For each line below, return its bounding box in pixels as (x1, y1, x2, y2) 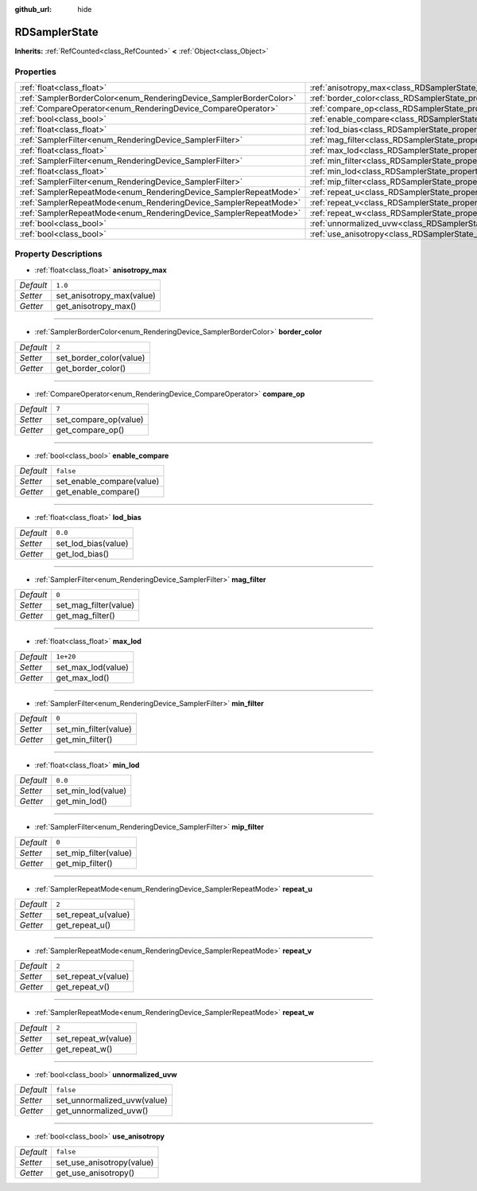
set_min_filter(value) (56, 723, 132, 734)
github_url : (14, 5, 52, 14)
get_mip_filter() (56, 857, 113, 869)
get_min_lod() (56, 796, 107, 807)
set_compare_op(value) (56, 414, 144, 425)
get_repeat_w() (56, 1043, 113, 1054)
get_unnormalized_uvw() (56, 1105, 149, 1116)
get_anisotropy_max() (56, 301, 137, 312)
